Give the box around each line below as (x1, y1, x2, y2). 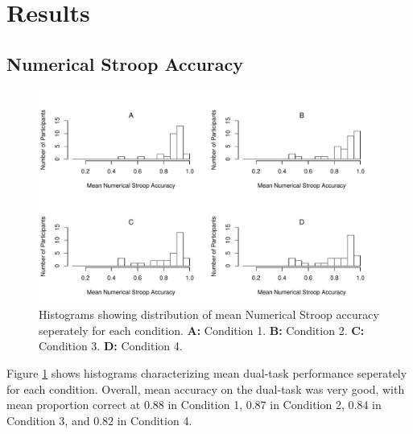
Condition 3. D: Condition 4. (39, 337, 183, 354)
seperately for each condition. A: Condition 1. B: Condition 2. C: (39, 321, 365, 338)
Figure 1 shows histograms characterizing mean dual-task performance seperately (6, 364, 407, 381)
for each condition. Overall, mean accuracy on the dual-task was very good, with (6, 380, 405, 397)
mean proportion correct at (6, 396, 141, 413)
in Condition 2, (270, 396, 345, 413)
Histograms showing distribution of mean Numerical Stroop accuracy (39, 306, 379, 323)
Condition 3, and (6, 411, 90, 428)
